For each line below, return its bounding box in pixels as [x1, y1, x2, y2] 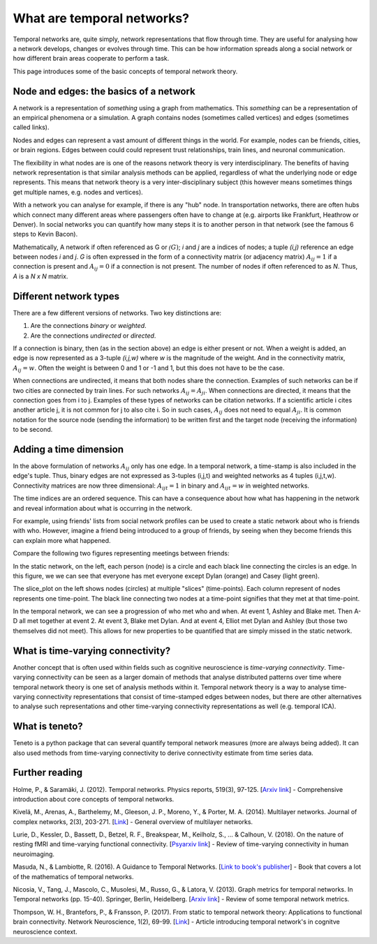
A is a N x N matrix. [13, 272, 68, 280]
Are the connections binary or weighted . [30, 322, 147, 330]
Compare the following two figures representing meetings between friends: [13, 549, 230, 557]
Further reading [13, 767, 83, 779]
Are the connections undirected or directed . [30, 331, 156, 340]
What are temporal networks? [13, 10, 190, 26]
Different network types [13, 290, 120, 302]
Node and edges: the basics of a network [13, 85, 195, 97]
